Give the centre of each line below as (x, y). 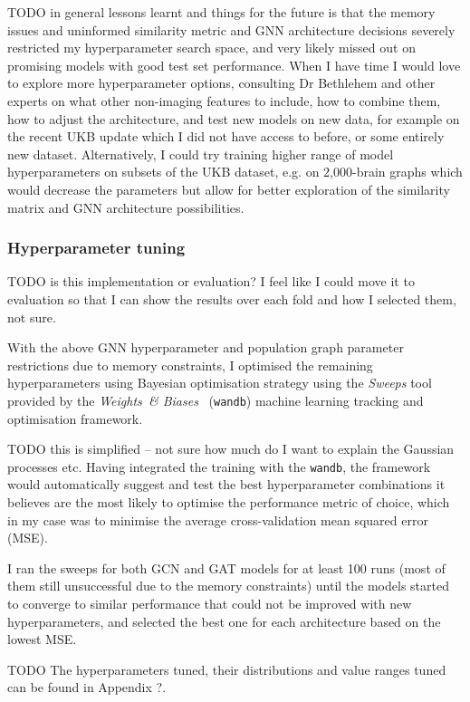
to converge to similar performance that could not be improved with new (210, 603)
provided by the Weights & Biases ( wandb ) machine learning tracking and (216, 400)
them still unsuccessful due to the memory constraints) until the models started (228, 586)
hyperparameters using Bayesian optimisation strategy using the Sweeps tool (220, 383)
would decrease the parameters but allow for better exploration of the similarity (229, 189)
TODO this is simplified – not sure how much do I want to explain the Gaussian (231, 449)
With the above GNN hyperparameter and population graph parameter (206, 347)
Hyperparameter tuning (96, 248)
